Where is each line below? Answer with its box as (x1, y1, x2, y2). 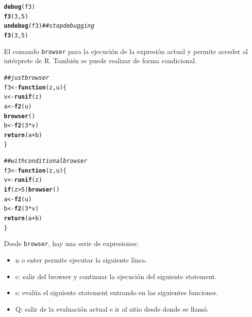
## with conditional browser (4, 158, 87, 165)
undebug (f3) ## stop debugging (4, 22, 95, 30)
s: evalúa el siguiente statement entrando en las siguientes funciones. (15, 287, 218, 298)
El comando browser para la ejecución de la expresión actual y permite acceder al (4, 46, 248, 56)
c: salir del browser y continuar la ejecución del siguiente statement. (15, 271, 217, 281)
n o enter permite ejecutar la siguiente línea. (15, 255, 147, 265)
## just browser (4, 74, 50, 81)
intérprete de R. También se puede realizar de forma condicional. (4, 55, 197, 66)
